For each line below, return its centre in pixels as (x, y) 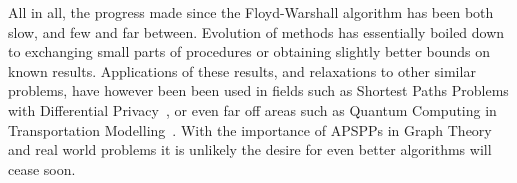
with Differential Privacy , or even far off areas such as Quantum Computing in (252, 109)
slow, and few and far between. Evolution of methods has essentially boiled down (256, 31)
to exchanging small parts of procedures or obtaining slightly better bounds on (249, 51)
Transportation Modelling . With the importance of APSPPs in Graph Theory (250, 129)
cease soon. (42, 168)
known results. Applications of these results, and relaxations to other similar (242, 70)
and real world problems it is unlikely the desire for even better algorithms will (250, 149)
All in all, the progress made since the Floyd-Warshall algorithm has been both (251, 12)
